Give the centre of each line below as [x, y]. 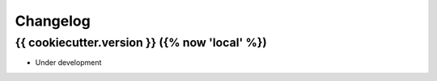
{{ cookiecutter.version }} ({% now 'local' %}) [141, 43]
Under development [68, 63]
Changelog [53, 21]
